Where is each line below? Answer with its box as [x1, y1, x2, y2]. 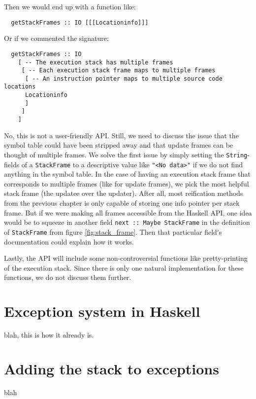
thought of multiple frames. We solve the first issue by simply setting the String [4, 149, 248, 159]
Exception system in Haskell [4, 301, 200, 321]
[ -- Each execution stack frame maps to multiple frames [21, 67, 216, 74]
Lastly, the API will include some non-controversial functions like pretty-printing [4, 253, 248, 263]
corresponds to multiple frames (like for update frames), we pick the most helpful [4, 178, 249, 188]
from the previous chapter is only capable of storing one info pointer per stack [4, 198, 240, 208]
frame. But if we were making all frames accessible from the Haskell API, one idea [4, 207, 252, 217]
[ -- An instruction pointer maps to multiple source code [25, 75, 223, 82]
